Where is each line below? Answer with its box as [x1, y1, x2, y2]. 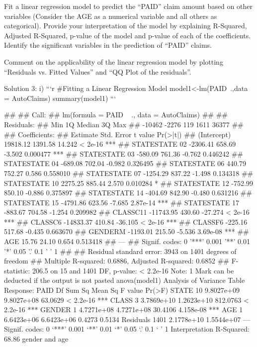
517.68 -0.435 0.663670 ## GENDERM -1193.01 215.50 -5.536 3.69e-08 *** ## [4, 226, 249, 237]
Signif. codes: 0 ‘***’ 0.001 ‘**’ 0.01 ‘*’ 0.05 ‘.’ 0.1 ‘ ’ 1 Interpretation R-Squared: [4, 324, 250, 334]
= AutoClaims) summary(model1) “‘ [4, 92, 116, 103]
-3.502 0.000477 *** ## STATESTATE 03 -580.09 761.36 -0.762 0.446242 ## [4, 148, 244, 159]
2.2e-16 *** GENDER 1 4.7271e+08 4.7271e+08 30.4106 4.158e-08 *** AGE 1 [4, 304, 243, 315]
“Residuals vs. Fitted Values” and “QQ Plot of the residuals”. [4, 66, 191, 77]
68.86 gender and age [4, 334, 69, 344]
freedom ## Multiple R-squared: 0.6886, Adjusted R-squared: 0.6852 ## [4, 256, 230, 266]
